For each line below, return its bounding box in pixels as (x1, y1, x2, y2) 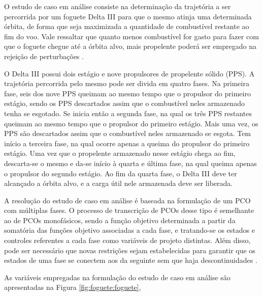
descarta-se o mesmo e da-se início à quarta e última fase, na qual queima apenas (4, 157, 257, 168)
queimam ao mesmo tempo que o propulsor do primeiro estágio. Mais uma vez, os (4, 118, 258, 128)
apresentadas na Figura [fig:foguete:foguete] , (4, 282, 141, 292)
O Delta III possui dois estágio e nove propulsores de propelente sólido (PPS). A (4, 68, 255, 78)
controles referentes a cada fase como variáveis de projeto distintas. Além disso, (4, 235, 251, 246)
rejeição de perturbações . (4, 50, 84, 61)
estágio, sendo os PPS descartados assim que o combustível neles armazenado (4, 98, 245, 109)
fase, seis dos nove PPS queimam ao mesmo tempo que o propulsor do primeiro (4, 88, 251, 98)
